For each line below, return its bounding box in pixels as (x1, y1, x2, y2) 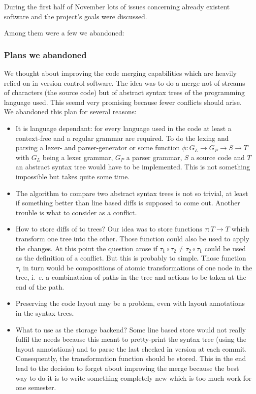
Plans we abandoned (4, 48, 87, 61)
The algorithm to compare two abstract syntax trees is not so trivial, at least (15, 188, 248, 198)
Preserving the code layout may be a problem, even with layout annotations (15, 298, 245, 308)
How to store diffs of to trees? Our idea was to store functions (15, 224, 202, 234)
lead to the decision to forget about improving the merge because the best (15, 363, 239, 373)
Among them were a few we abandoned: (4, 28, 125, 38)
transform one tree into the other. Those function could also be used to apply (15, 233, 250, 243)
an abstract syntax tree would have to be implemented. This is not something (15, 162, 250, 172)
